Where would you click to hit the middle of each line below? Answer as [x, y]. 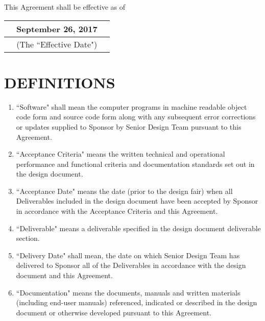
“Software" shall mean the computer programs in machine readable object [131, 106]
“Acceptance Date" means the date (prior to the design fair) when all [124, 191]
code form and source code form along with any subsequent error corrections [136, 117]
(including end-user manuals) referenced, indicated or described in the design [137, 302]
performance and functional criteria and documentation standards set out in [135, 164]
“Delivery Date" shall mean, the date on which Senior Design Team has [128, 255]
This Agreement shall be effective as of [65, 7]
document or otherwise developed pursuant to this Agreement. [114, 312]
